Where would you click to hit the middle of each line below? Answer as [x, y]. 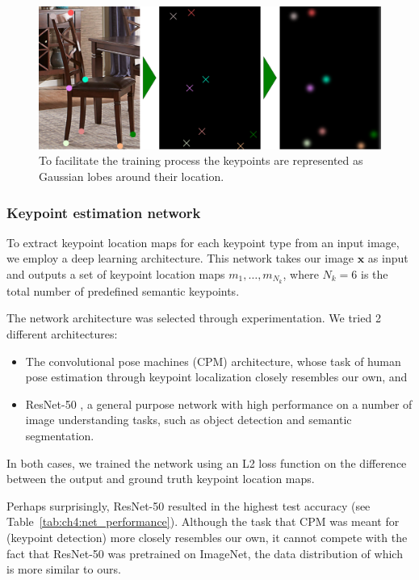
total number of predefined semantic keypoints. [123, 290]
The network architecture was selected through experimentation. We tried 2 [194, 318]
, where [301, 273]
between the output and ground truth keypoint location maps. [161, 479]
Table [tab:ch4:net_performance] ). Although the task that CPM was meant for [203, 521]
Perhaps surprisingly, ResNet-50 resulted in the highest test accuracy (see [189, 505]
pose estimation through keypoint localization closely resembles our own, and [216, 377]
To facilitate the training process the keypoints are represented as [201, 160]
